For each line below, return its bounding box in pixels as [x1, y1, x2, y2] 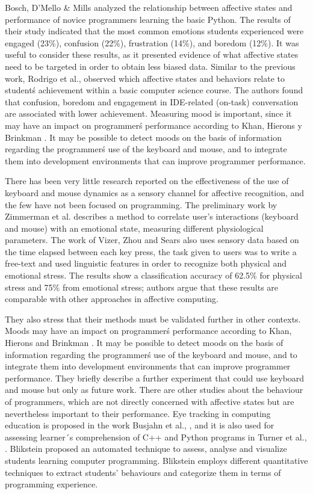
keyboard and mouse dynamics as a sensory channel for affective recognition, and [5, 186, 305, 199]
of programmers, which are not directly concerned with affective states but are [5, 395, 294, 407]
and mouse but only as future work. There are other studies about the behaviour [5, 383, 303, 396]
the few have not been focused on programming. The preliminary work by [5, 198, 277, 211]
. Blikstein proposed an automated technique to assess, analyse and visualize [5, 442, 287, 455]
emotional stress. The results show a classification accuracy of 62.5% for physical [5, 269, 302, 282]
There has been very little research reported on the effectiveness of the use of [5, 174, 289, 187]
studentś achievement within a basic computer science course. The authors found [5, 84, 303, 96]
